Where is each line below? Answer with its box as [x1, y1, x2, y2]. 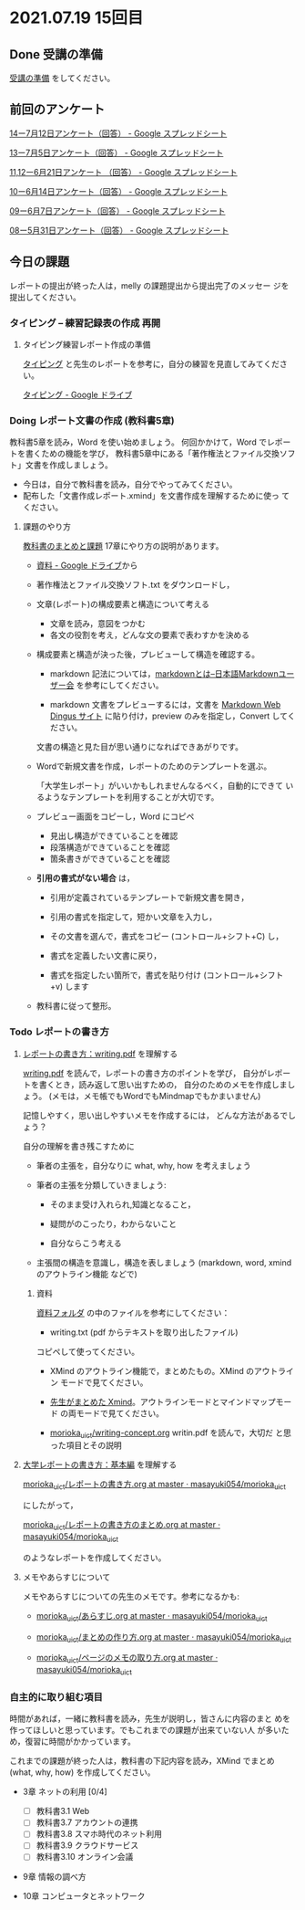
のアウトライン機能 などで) [36, 1268, 138, 1279]
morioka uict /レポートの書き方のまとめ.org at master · [22, 1519, 221, 1532]
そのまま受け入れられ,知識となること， [49, 1199, 196, 1210]
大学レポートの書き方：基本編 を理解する [22, 1459, 178, 1470]
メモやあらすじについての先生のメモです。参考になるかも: [22, 1590, 239, 1601]
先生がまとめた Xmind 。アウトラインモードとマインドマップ [49, 1396, 276, 1407]
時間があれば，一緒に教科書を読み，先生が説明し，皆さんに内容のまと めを [9, 1713, 291, 1725]
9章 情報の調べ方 [22, 1871, 86, 1882]
